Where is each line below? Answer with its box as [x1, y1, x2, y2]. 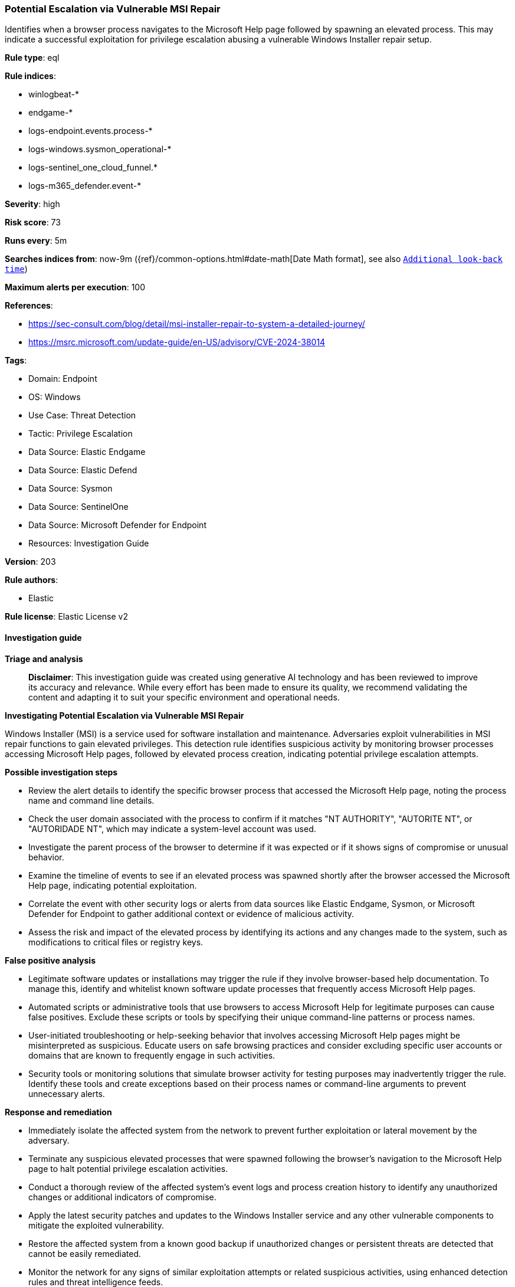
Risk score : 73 [5, 217, 61, 228]
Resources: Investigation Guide [28, 538, 149, 549]
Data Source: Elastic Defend [28, 465, 137, 476]
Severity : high [5, 199, 60, 209]
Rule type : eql [5, 53, 60, 63]
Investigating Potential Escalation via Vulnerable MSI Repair [5, 710, 244, 721]
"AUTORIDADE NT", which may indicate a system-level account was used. [28, 823, 316, 834]
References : [5, 300, 53, 311]
